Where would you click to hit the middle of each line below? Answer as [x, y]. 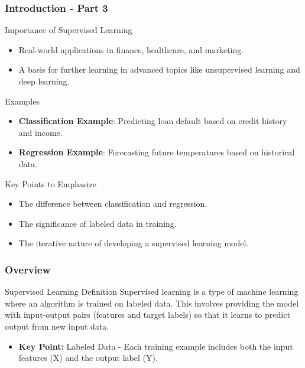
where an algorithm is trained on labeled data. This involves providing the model [152, 303]
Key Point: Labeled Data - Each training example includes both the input [156, 346]
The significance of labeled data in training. [98, 223]
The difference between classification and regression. [113, 203]
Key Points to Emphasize [51, 183]
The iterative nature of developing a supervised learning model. [134, 243]
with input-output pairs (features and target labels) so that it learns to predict [147, 315]
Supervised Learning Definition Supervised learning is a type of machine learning [152, 292]
